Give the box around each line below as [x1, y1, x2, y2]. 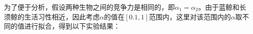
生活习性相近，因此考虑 [24, 11, 100, 21]
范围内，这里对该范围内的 [148, 11, 231, 21]
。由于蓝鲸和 [198, 2, 239, 12]
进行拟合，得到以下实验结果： [24, 21, 120, 31]
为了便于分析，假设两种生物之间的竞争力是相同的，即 [4, 2, 175, 12]
